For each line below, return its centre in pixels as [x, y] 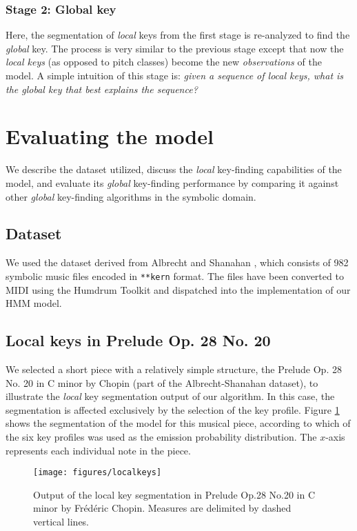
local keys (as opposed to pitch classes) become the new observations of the [164, 62]
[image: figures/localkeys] [98, 473]
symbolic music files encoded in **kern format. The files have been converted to [175, 275]
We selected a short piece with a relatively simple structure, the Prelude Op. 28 [174, 369]
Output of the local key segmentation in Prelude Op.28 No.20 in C [174, 494]
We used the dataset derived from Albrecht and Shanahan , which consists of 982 [177, 262]
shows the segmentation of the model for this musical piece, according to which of [178, 423]
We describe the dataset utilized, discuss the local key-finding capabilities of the [174, 169]
